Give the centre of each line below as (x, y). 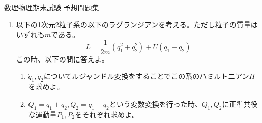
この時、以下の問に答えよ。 (62, 59)
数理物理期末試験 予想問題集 (52, 7)
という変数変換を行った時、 (155, 103)
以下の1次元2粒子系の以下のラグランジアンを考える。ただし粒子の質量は (137, 24)
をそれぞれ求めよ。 (107, 114)
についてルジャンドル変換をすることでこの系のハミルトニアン (146, 76)
